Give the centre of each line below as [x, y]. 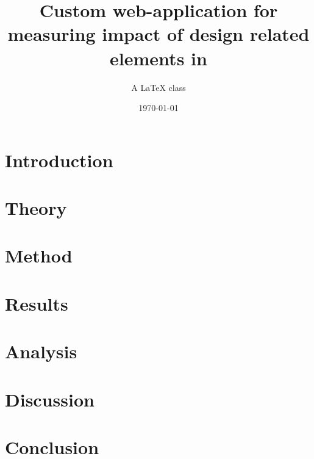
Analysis [41, 351]
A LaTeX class [159, 87]
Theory [36, 208]
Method [39, 255]
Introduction [59, 160]
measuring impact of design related [159, 34]
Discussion [50, 399]
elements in [159, 58]
